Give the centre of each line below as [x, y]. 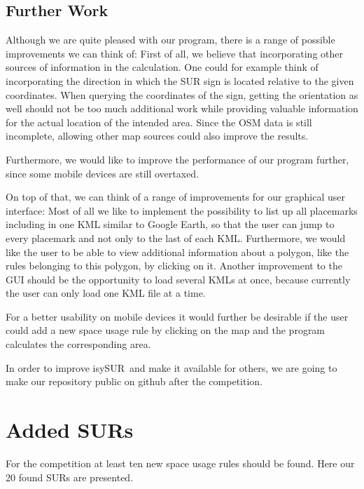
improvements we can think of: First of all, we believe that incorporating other [174, 53]
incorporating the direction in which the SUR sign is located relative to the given [180, 80]
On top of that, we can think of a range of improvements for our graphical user [175, 197]
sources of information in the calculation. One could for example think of [162, 67]
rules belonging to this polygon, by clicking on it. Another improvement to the [174, 266]
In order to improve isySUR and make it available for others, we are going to [171, 367]
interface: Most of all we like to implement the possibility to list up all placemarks [182, 210]
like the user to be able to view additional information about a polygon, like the [177, 252]
